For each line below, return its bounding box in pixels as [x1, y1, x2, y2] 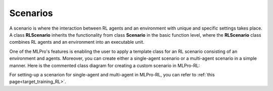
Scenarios [9, 8, 53, 19]
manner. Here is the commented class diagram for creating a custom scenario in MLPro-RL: [9, 62, 200, 68]
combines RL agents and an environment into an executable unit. [9, 39, 145, 45]
